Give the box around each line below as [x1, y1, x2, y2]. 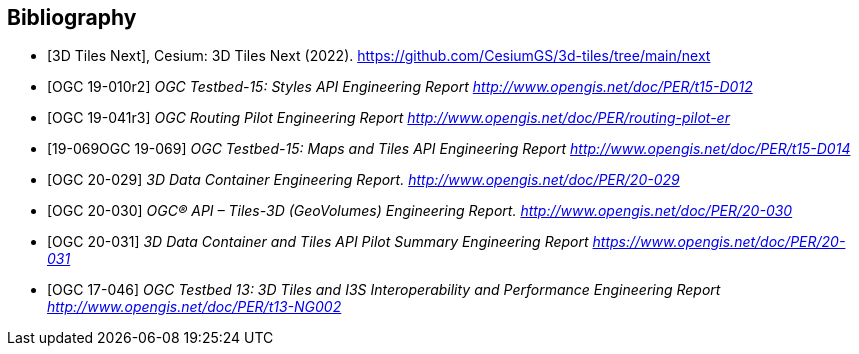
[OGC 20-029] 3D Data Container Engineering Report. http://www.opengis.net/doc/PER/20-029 [47, 171, 680, 189]
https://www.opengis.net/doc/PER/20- [592, 233, 846, 251]
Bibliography [7, 5, 137, 30]
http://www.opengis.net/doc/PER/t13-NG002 [47, 298, 342, 316]
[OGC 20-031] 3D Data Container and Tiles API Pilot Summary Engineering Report [47, 233, 589, 251]
